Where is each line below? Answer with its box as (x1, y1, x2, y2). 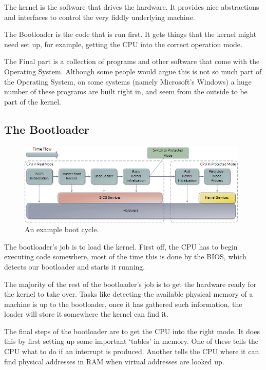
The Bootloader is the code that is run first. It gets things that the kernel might (4, 29, 257, 39)
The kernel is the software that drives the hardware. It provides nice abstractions (4, 2, 259, 12)
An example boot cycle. (25, 224, 99, 235)
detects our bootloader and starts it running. (4, 261, 145, 272)
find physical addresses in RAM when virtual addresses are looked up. (4, 356, 224, 366)
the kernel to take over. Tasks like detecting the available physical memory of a (4, 289, 253, 299)
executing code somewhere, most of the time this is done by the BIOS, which (4, 251, 246, 262)
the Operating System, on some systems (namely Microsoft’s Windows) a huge (4, 76, 252, 87)
